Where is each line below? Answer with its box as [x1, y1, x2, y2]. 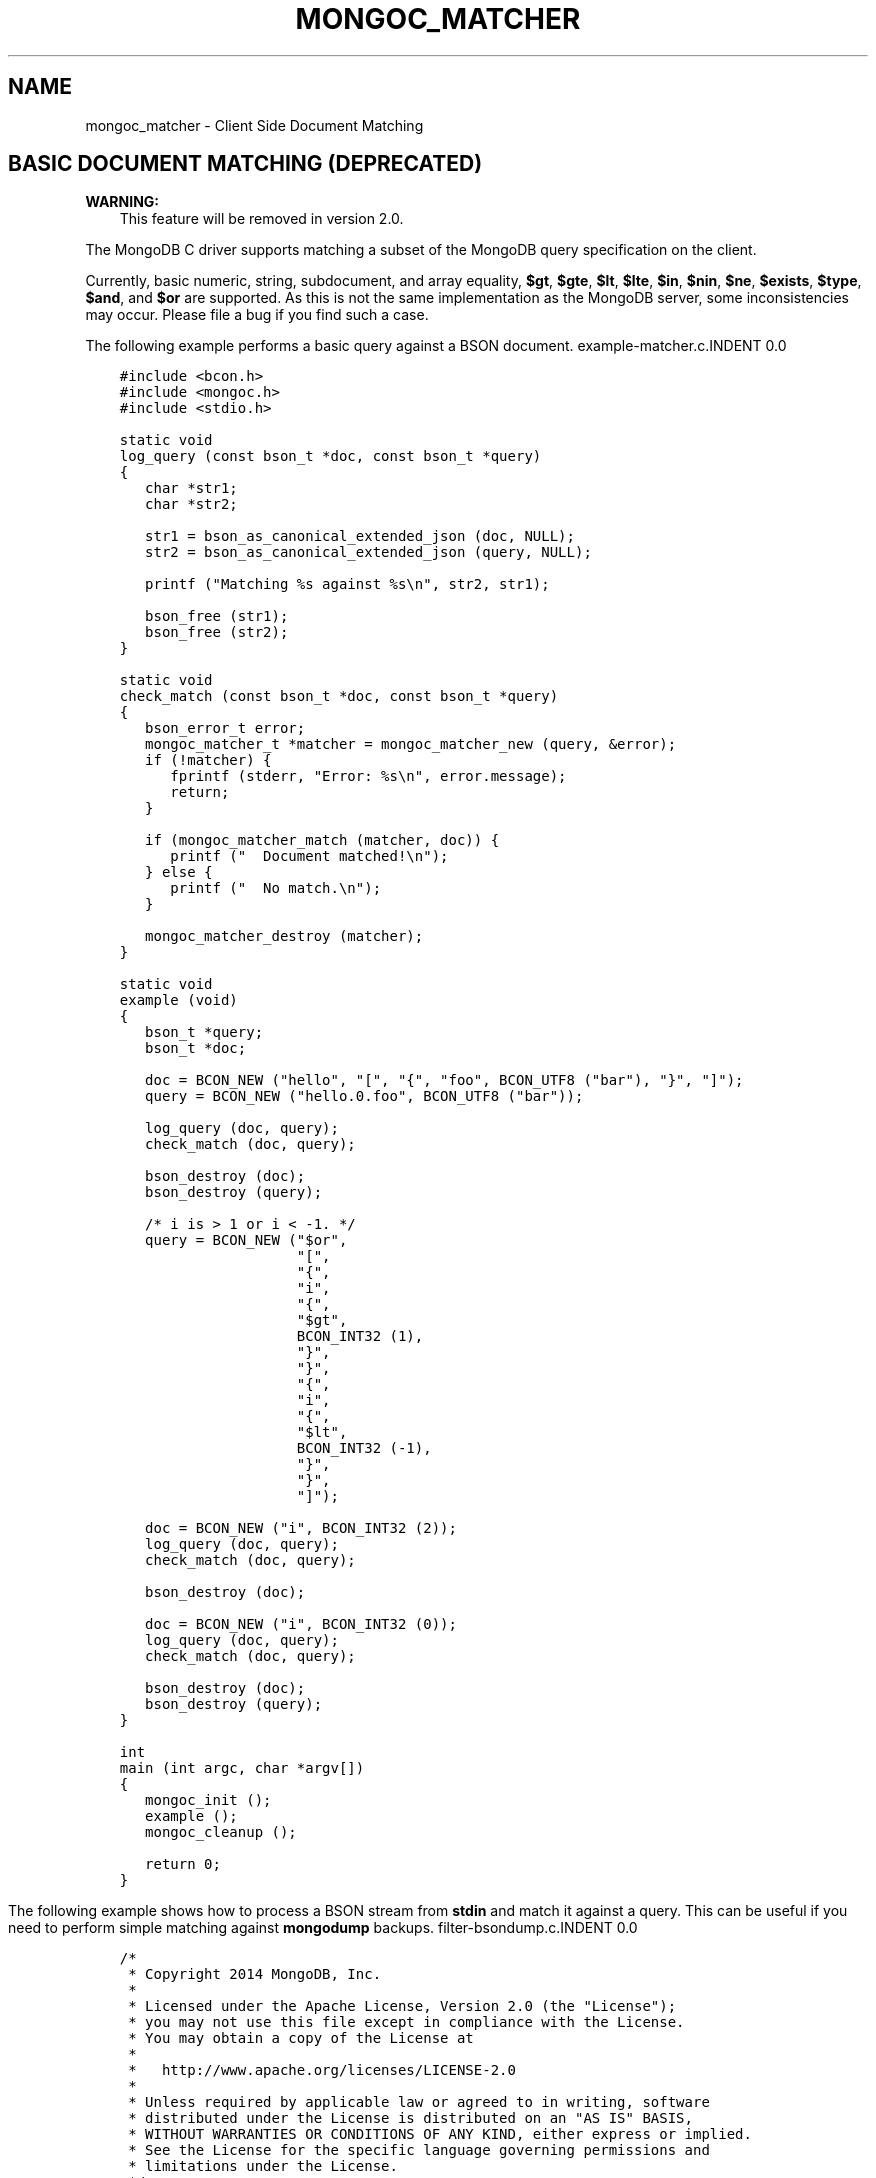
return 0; [145, 1856, 221, 1873]
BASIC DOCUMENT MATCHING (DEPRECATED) [8, 151, 483, 177]
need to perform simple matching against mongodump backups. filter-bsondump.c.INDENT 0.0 [8, 1919, 638, 1937]
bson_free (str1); [145, 608, 289, 625]
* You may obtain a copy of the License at [128, 2030, 474, 2047]
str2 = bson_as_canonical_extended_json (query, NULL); [145, 544, 592, 561]
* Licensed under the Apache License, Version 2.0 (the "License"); [128, 1998, 677, 2015]
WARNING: [85, 193, 160, 211]
